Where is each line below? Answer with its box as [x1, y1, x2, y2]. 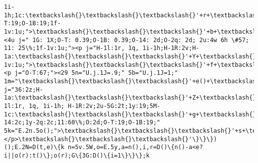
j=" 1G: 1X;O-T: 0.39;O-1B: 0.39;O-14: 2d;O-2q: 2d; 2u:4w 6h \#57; [18, 36, 249, 44]
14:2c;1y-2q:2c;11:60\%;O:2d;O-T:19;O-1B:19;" [4, 119, 160, 126]
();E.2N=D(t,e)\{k [4, 144, 64, 151]
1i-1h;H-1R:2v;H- [142, 45, 199, 52]
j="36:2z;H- [4, 86, 43, 93]
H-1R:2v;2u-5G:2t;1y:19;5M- [67, 102, 160, 109]
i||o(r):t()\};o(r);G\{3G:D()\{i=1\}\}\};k [4, 152, 150, 159]
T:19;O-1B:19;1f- [4, 20, 61, 27]
